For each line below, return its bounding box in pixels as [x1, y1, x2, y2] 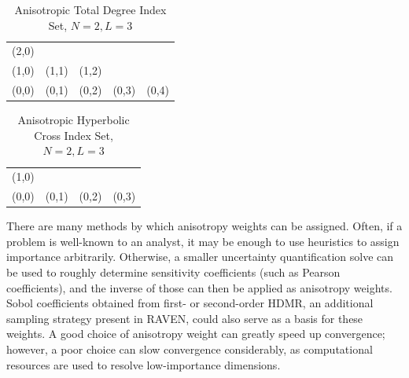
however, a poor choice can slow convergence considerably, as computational [6, 340, 373, 357]
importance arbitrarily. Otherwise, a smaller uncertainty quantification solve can [6, 248, 394, 265]
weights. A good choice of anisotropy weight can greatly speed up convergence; [6, 325, 385, 342]
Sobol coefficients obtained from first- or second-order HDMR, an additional [6, 295, 374, 311]
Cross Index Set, [34, 127, 113, 143]
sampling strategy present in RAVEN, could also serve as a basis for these [6, 310, 363, 326]
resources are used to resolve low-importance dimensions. [6, 356, 281, 372]
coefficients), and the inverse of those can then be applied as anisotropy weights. [6, 279, 392, 295]
